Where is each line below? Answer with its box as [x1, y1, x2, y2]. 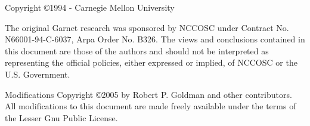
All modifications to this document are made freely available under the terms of [5, 100, 296, 112]
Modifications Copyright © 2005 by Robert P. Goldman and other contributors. [5, 88, 292, 100]
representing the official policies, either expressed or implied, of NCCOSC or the [5, 56, 297, 69]
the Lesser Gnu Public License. [5, 111, 118, 124]
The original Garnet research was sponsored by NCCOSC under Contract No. [5, 21, 289, 33]
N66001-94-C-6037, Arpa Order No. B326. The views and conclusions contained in [5, 33, 305, 45]
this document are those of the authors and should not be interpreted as [5, 44, 269, 57]
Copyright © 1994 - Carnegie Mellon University [5, 1, 175, 13]
